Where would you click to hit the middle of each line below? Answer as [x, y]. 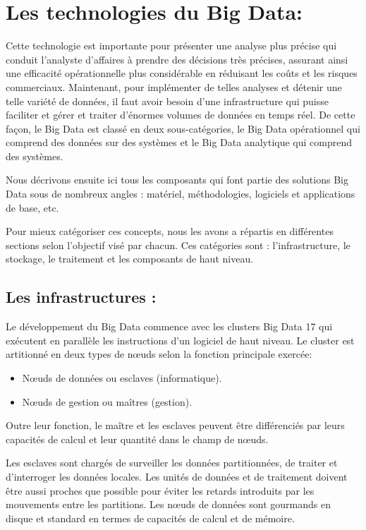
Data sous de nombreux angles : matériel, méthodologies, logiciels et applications [181, 194]
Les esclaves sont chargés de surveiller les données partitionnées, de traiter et [172, 463]
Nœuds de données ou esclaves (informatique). [122, 378]
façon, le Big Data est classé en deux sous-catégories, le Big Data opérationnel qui [183, 128]
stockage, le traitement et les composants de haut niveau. [130, 259]
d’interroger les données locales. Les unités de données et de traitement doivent [177, 476]
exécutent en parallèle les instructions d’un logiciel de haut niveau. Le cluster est [180, 340]
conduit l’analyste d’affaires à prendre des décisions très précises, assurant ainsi [177, 59]
